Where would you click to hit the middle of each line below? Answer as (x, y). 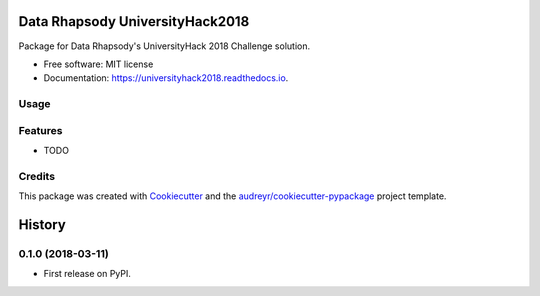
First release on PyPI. (87, 274)
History (42, 224)
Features (40, 130)
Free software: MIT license (98, 64)
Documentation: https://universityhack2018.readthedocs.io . (166, 78)
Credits (36, 176)
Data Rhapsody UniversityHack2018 (134, 21)
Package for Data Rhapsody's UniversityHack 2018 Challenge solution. (164, 46)
